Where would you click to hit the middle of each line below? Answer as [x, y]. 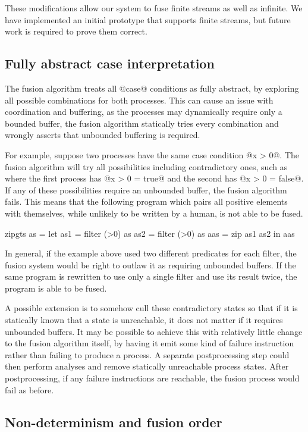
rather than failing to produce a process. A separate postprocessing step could [147, 354]
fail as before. [29, 389]
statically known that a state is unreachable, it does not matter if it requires [144, 320]
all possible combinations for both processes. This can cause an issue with [139, 100]
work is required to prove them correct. [76, 31]
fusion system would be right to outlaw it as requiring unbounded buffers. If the [150, 264]
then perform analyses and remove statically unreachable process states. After [147, 366]
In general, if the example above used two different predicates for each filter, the [151, 253]
